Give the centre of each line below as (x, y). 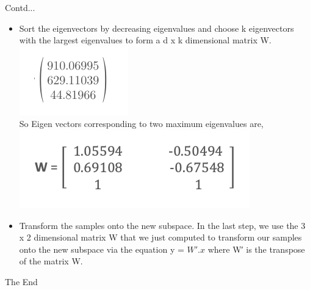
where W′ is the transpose (256, 249)
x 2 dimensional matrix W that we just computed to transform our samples (160, 237)
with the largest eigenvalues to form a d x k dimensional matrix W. (145, 40)
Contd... (20, 7)
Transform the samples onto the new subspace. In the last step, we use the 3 (162, 225)
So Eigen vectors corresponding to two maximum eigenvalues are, (141, 124)
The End (21, 281)
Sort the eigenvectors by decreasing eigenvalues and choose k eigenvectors (157, 28)
